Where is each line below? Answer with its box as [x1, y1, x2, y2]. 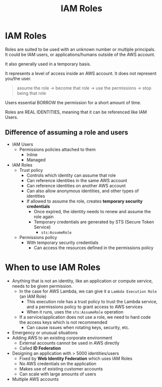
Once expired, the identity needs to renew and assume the [33, 208, 151, 214]
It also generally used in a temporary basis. [5, 61, 91, 67]
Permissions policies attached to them [19, 147, 96, 152]
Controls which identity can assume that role [26, 172, 116, 178]
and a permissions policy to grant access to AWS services [26, 304, 143, 310]
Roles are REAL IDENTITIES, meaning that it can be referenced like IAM [5, 109, 147, 115]
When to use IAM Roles [5, 261, 101, 273]
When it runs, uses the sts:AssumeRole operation [26, 309, 124, 314]
